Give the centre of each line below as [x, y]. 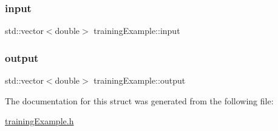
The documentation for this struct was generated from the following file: [139, 100]
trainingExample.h [39, 121]
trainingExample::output [140, 80]
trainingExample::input [137, 31]
